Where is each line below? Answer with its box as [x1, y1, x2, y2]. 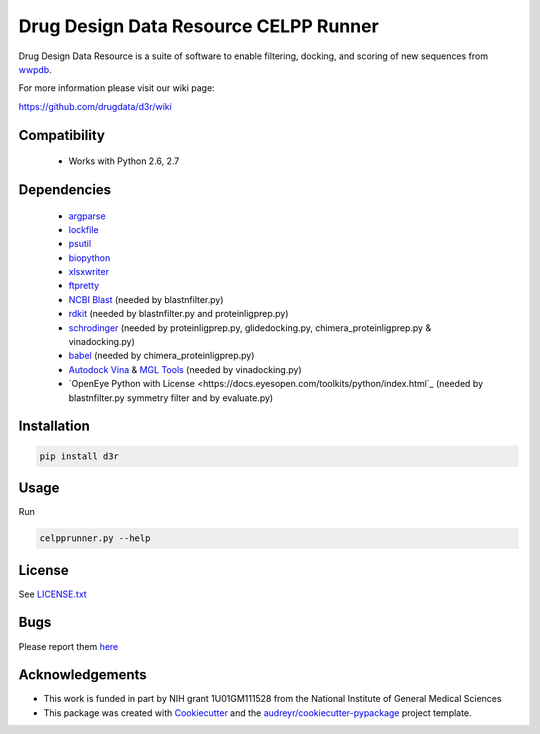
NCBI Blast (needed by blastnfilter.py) [68, 293, 224, 305]
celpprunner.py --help [39, 533, 151, 544]
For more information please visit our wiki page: [18, 82, 215, 94]
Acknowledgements [18, 666, 147, 684]
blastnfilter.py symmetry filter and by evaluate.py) [68, 391, 274, 404]
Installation [18, 418, 90, 435]
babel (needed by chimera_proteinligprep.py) [68, 350, 255, 362]
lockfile [68, 223, 99, 235]
